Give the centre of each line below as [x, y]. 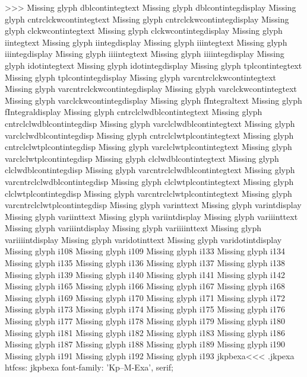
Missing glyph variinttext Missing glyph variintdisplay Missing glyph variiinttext [151, 216]
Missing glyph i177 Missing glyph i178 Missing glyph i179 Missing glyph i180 [145, 321]
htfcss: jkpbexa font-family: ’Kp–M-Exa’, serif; [89, 367]
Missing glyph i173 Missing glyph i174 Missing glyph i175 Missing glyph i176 [145, 309]
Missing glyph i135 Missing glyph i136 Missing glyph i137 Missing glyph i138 [145, 263]
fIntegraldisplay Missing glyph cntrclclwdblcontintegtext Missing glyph [134, 112]
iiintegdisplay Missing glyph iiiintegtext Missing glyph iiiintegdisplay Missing [145, 54]
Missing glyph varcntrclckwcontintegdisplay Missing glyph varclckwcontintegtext [151, 89]
